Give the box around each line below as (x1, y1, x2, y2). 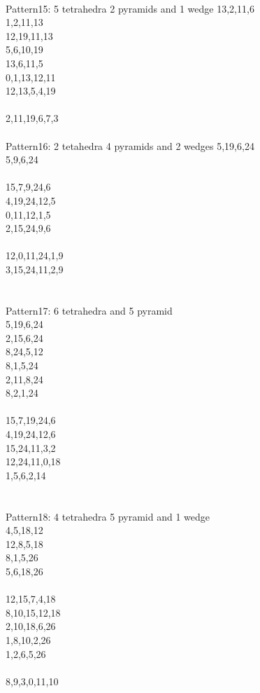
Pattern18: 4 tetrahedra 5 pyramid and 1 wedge (6, 509, 210, 523)
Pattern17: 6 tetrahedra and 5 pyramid (6, 303, 173, 317)
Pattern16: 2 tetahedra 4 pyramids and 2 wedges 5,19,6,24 (6, 138, 254, 153)
